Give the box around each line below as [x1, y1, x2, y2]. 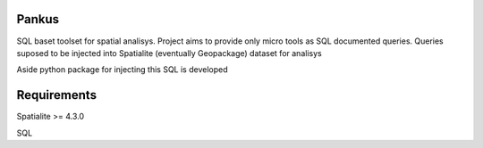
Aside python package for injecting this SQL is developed [16, 64, 228, 75]
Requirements [16, 87, 97, 103]
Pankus [16, 12, 60, 27]
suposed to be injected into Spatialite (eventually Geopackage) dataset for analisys [16, 47, 322, 58]
